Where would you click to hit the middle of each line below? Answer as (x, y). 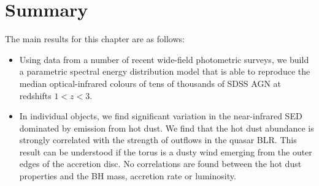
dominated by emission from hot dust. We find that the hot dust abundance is (167, 128)
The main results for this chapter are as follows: (95, 39)
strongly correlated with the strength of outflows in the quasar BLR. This (158, 140)
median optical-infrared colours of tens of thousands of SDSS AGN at (150, 83)
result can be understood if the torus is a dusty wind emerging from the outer (166, 151)
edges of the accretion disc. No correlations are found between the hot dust (160, 164)
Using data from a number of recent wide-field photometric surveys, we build (164, 59)
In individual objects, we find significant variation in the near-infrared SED (161, 116)
